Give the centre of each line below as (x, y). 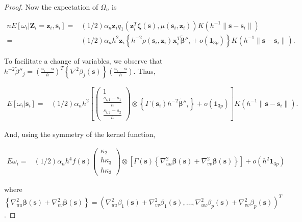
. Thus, (144, 71)
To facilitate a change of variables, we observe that (83, 60)
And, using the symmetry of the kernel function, (80, 134)
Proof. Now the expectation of (51, 7)
